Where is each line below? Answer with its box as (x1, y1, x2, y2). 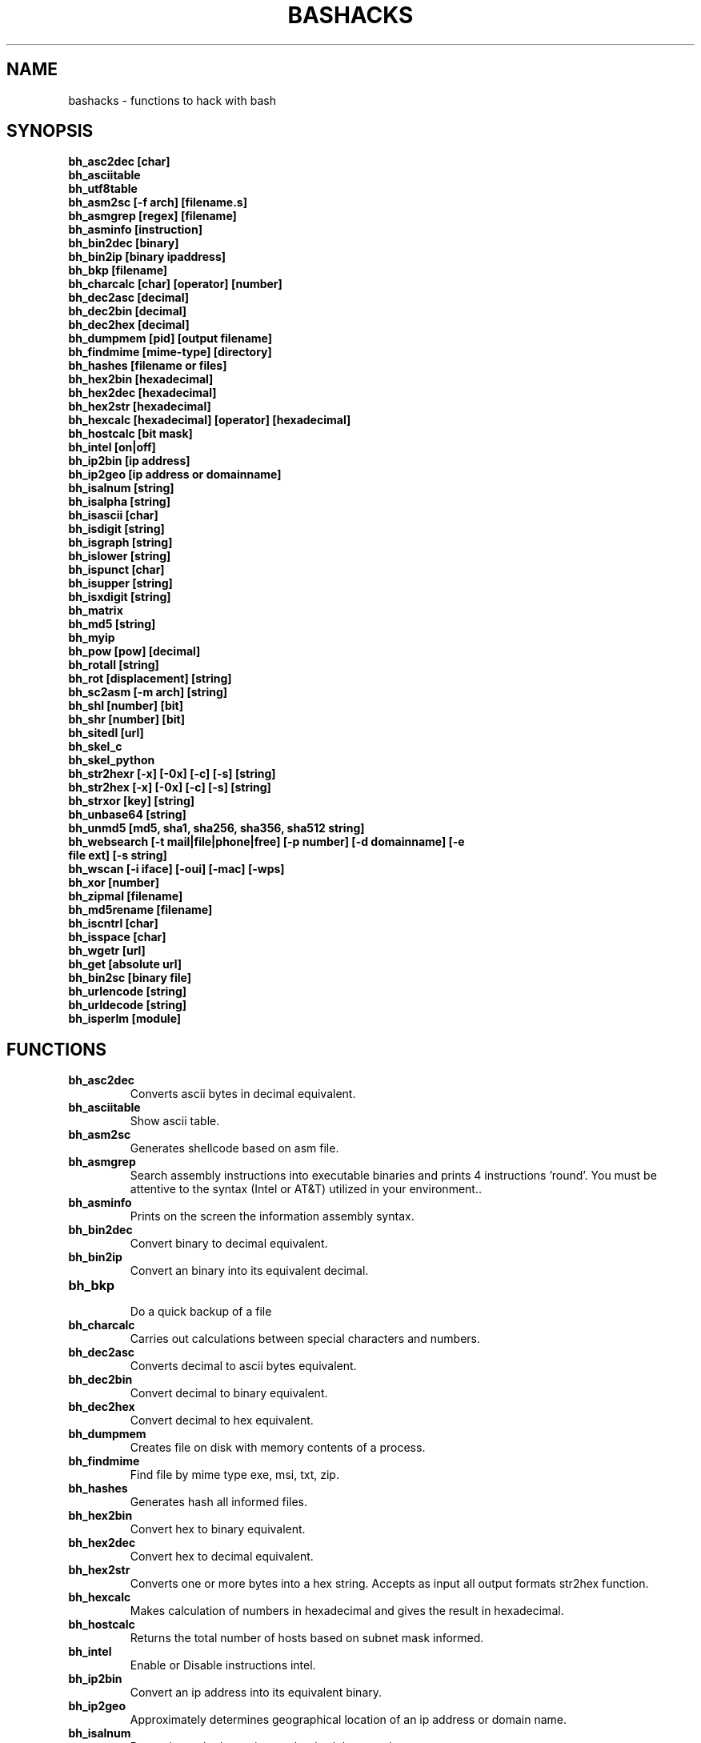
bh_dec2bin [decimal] (68, 304, 187, 319)
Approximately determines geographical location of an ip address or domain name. (130, 1713, 567, 1727)
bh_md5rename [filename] (68, 903, 213, 917)
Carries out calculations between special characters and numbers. (130, 1332, 481, 1346)
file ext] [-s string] (68, 848, 167, 863)
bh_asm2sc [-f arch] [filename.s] (68, 195, 247, 210)
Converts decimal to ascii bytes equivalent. (130, 1359, 357, 1373)
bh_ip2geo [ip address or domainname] (68, 467, 282, 482)
